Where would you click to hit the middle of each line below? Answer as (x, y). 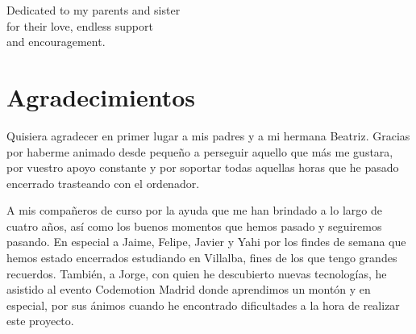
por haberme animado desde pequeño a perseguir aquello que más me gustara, (200, 151)
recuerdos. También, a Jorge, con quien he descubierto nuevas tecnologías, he (197, 273)
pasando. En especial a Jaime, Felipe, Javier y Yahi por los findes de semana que (206, 242)
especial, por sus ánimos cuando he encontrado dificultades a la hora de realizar (203, 305)
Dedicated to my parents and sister (94, 10)
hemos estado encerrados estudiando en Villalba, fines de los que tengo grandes (202, 258)
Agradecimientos (101, 96)
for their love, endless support (80, 25)
